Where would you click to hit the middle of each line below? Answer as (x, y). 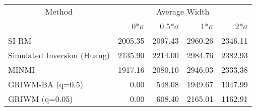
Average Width (183, 11)
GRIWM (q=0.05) (41, 99)
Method (59, 11)
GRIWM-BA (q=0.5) (46, 84)
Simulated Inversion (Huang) (59, 55)
